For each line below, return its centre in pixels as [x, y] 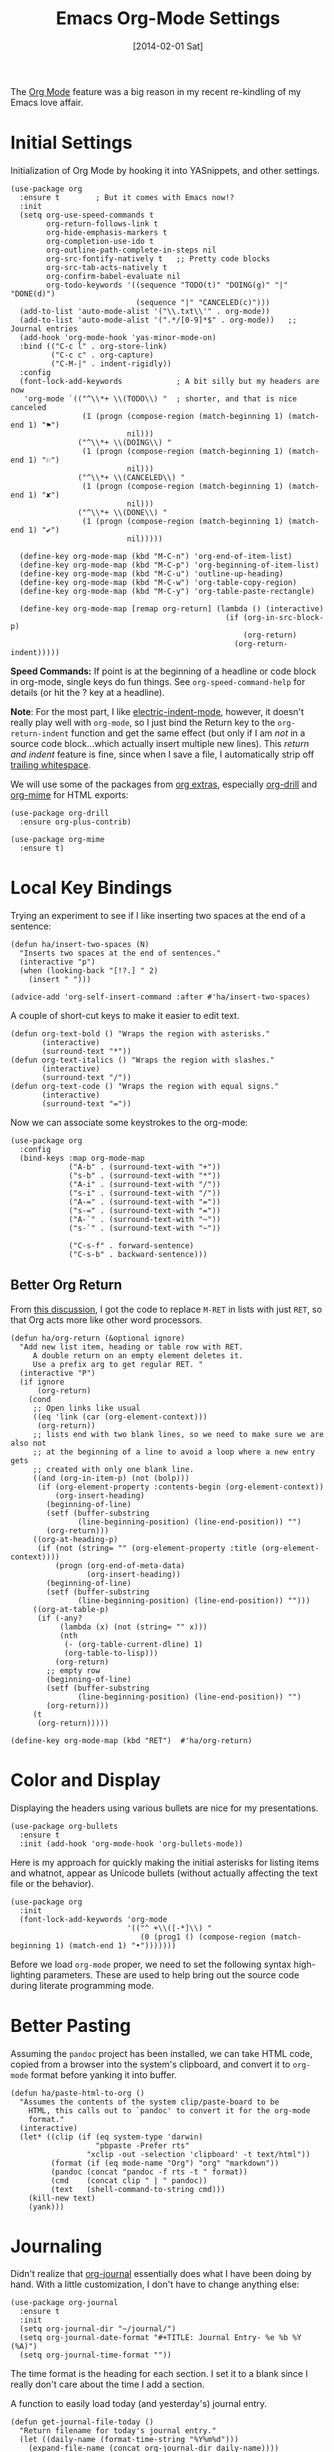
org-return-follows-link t [102, 223]
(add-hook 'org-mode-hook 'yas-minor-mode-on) [118, 337]
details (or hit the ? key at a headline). [87, 692]
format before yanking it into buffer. [103, 2074]
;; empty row [73, 1670]
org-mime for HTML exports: [69, 794]
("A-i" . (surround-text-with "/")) [145, 1184]
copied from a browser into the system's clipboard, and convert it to [150, 2064]
